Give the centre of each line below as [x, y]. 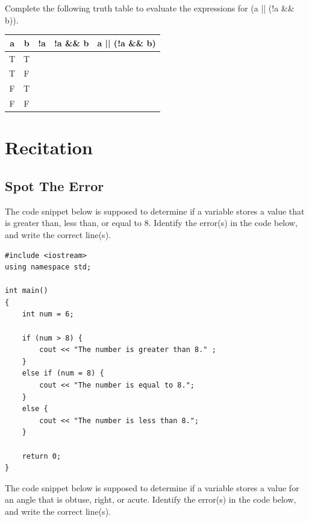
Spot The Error [55, 185]
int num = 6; [48, 314]
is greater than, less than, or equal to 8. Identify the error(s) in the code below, [151, 223]
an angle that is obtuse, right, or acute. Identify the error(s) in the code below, [151, 499]
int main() [27, 291]
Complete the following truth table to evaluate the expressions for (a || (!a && [150, 8]
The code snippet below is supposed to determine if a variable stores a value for [152, 487]
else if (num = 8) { [63, 373]
